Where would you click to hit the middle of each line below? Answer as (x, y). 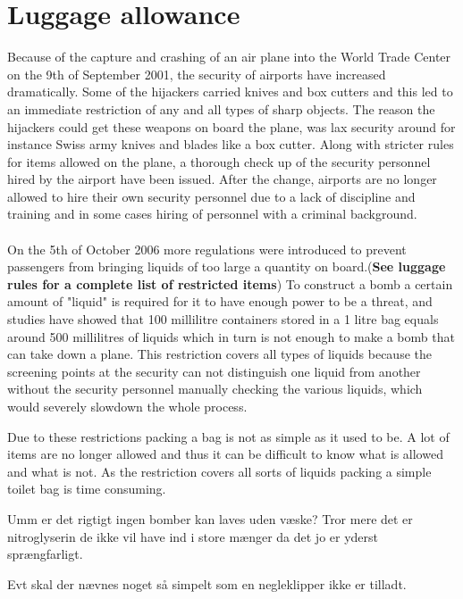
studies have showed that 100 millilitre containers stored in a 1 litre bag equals (223, 319)
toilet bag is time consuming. (87, 489)
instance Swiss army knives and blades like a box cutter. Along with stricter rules (231, 144)
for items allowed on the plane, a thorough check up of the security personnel (219, 161)
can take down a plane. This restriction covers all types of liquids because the (219, 354)
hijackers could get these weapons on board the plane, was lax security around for (231, 126)
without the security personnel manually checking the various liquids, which (215, 389)
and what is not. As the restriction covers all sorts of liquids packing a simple (219, 471)
